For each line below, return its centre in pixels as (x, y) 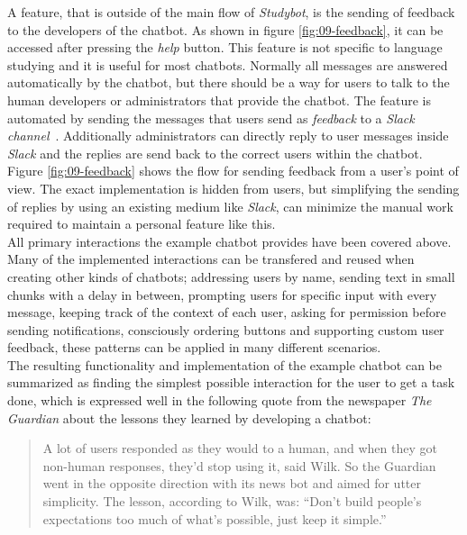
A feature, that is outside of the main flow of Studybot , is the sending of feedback (231, 12)
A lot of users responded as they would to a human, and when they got (240, 448)
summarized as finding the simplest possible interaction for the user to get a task (231, 382)
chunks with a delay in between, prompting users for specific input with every (222, 294)
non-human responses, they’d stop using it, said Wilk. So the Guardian (239, 465)
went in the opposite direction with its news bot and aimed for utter (232, 483)
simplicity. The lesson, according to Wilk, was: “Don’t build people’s (232, 501)
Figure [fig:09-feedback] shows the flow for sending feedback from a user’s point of (233, 171)
